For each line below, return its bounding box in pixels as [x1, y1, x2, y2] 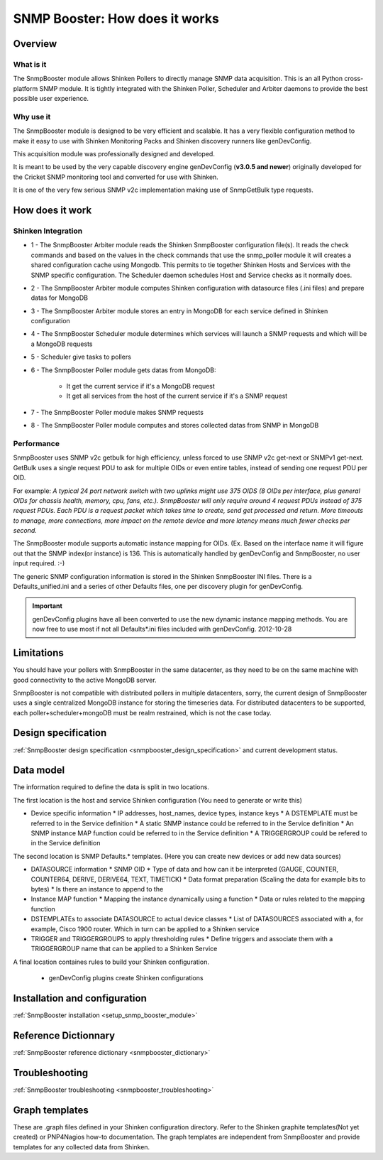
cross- [344, 75, 364, 83]
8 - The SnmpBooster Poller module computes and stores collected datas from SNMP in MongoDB [30, 421, 319, 430]
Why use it [13, 112, 51, 121]
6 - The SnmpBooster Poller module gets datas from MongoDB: [30, 366, 216, 374]
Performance [13, 438, 60, 448]
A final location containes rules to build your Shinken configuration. [13, 958, 209, 966]
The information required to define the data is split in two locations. [13, 783, 209, 791]
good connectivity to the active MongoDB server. [13, 676, 157, 684]
